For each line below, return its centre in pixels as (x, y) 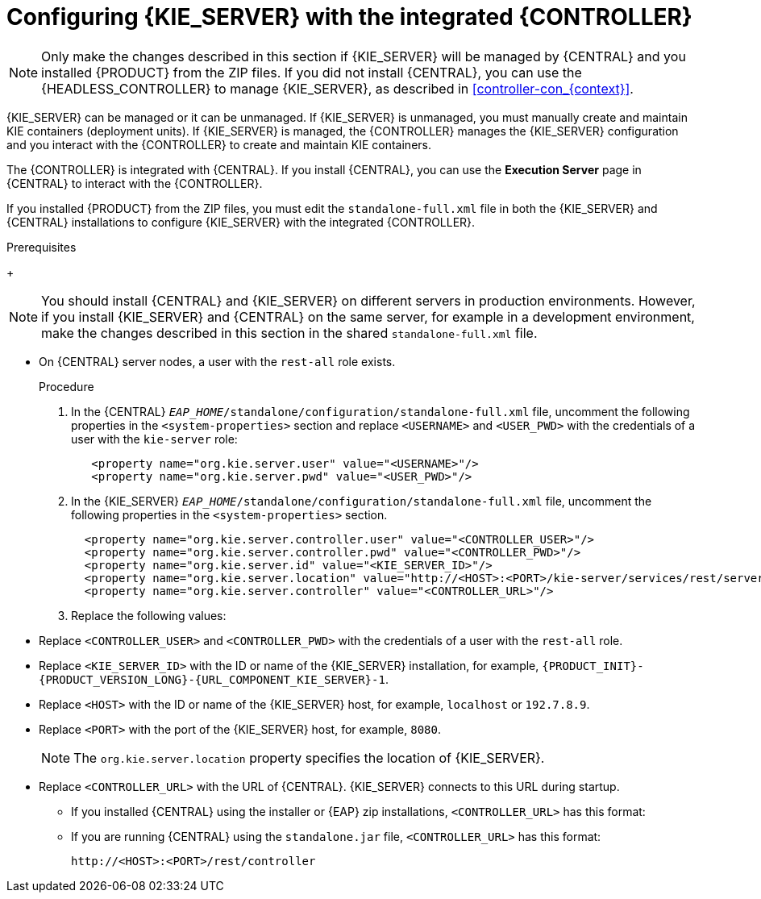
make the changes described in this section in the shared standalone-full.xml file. (289, 333)
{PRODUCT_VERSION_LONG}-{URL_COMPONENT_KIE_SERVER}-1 (212, 679)
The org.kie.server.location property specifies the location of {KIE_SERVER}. (309, 757)
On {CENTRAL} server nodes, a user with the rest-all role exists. (217, 361)
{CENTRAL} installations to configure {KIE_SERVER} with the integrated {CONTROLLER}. (241, 222)
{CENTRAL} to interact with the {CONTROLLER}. (135, 183)
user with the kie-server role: (154, 439)
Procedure (67, 386)
